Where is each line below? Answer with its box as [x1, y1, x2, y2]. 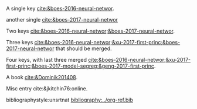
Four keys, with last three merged [6, 57, 87, 63]
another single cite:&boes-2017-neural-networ [6, 16, 118, 23]
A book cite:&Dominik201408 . [6, 74, 78, 80]
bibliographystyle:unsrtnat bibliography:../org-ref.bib [6, 96, 134, 103]
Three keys [6, 39, 33, 45]
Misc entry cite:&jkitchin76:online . [6, 85, 88, 92]
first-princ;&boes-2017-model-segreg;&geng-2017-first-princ [6, 62, 154, 69]
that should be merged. [55, 45, 113, 52]
